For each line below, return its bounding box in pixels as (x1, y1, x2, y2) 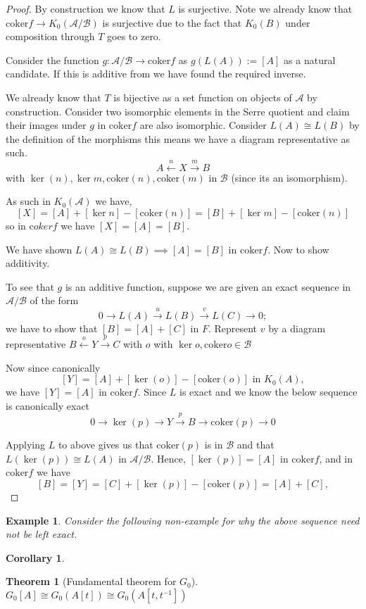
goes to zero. (107, 29, 161, 44)
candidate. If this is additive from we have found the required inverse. (6, 66, 306, 81)
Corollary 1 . (6, 550, 65, 565)
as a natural (284, 52, 336, 67)
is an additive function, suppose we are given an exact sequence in (65, 279, 351, 294)
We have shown (6, 241, 72, 256)
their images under (6, 118, 87, 132)
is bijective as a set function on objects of (113, 89, 292, 104)
